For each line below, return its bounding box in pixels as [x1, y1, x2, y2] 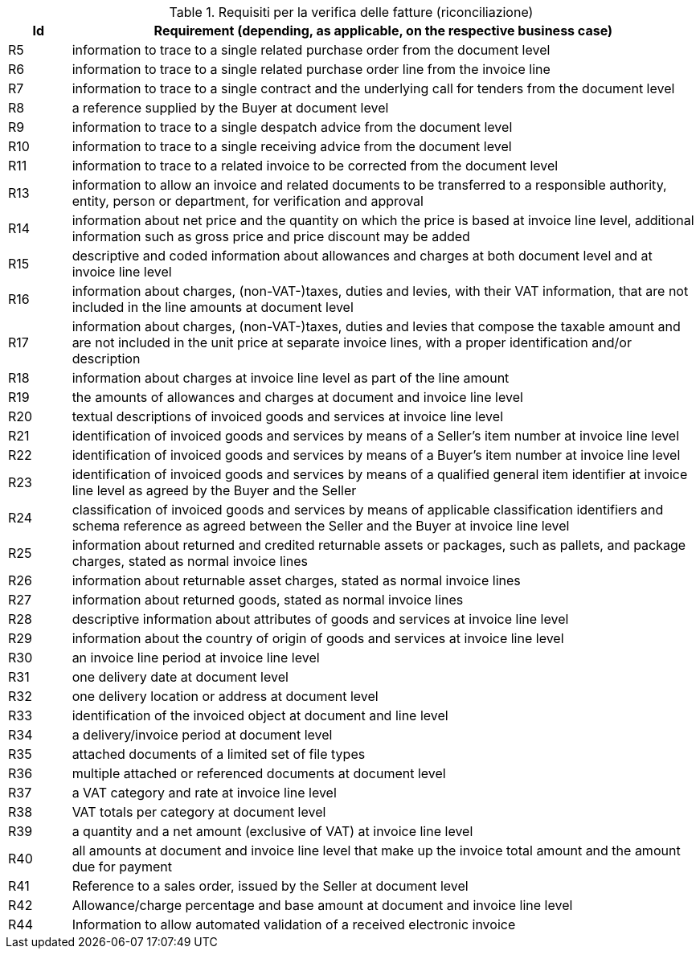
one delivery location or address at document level [72, 688, 379, 704]
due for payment [72, 859, 173, 875]
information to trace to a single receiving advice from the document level [72, 138, 512, 154]
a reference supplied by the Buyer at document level [72, 100, 389, 116]
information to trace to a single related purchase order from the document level [72, 42, 551, 58]
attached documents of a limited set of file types [72, 746, 366, 762]
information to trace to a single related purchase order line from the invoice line [72, 61, 551, 77]
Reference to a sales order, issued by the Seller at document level [72, 878, 469, 894]
